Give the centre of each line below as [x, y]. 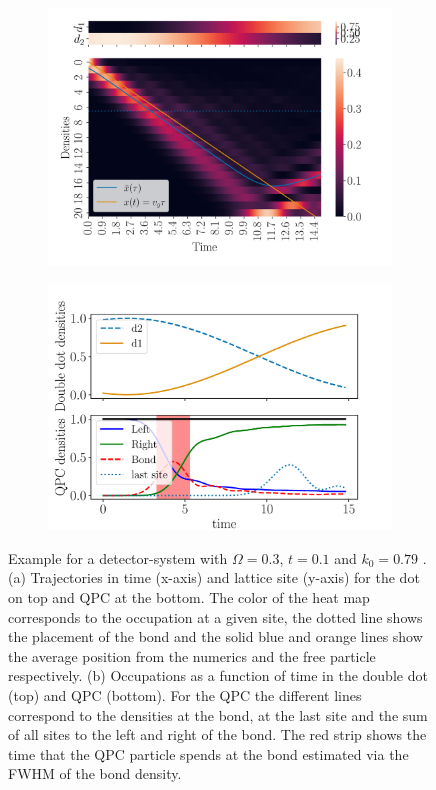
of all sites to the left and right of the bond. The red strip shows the [217, 734]
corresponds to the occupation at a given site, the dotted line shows [215, 616]
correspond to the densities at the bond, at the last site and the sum [218, 714]
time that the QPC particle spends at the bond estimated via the [208, 753]
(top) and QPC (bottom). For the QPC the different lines [185, 694]
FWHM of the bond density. [95, 773]
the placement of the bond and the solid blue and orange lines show [215, 636]
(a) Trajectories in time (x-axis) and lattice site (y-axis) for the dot [214, 577]
